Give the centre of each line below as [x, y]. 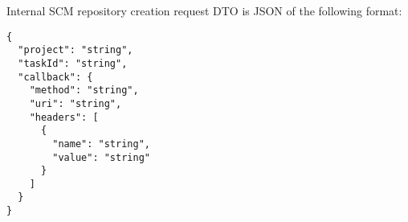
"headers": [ [64, 117]
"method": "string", [84, 90]
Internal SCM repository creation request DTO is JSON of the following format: [204, 10]
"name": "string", [101, 144]
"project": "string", [75, 50]
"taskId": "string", [73, 63]
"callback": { [55, 77]
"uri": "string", [75, 103]
